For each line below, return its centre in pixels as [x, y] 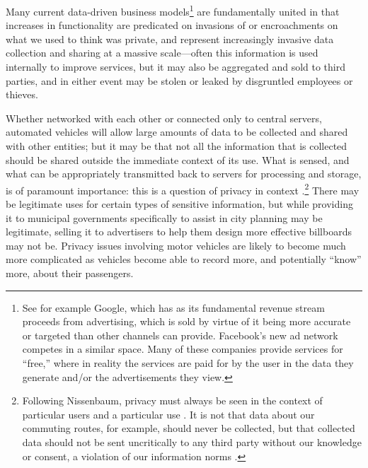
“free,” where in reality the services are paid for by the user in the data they [188, 362]
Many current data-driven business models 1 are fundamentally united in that [173, 10]
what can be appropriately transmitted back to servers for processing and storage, [184, 174]
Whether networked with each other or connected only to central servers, [164, 118]
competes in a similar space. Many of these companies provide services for [183, 349]
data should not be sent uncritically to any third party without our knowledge [192, 441]
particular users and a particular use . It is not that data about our [168, 414]
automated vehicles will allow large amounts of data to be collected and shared [177, 132]
